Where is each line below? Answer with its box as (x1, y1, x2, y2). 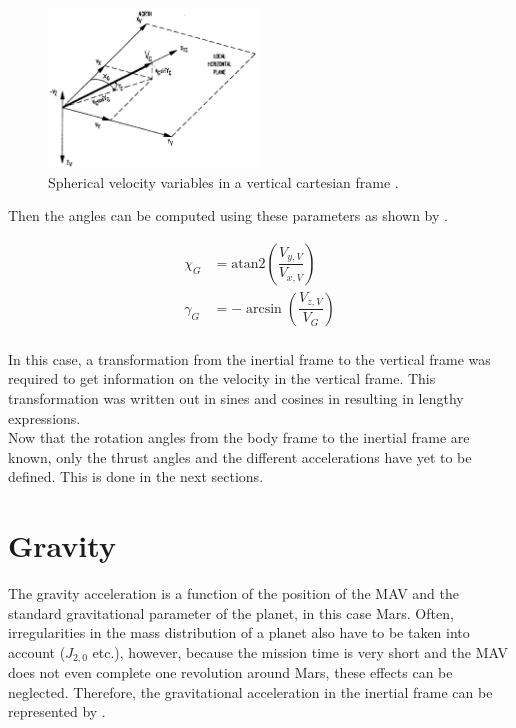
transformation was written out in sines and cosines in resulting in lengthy (8, 387, 464, 408)
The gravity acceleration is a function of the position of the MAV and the (8, 583, 459, 604)
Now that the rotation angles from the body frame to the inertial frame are (8, 427, 470, 448)
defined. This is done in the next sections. (8, 466, 264, 487)
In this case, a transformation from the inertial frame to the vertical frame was (8, 348, 491, 369)
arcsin (246, 301, 282, 316)
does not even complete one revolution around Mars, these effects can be (8, 662, 453, 683)
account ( (8, 641, 66, 662)
